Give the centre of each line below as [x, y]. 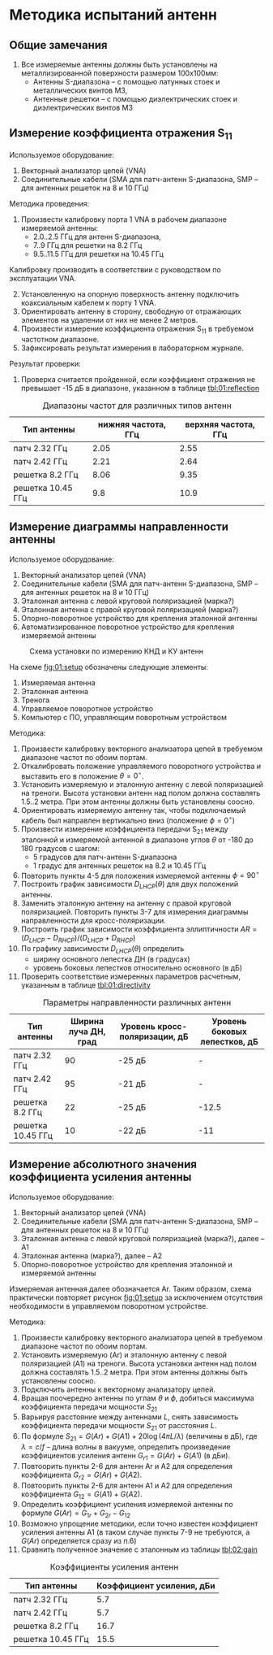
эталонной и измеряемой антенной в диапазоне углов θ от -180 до [137, 840]
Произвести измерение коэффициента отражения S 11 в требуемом [137, 329]
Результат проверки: [45, 363]
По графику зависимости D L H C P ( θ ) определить [102, 949]
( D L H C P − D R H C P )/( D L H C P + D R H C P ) [78, 939]
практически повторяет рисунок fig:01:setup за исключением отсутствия [136, 1297]
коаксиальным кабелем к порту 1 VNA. [88, 303]
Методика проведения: [49, 204]
